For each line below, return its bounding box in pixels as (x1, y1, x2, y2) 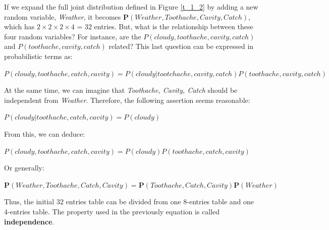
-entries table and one (187, 196, 254, 207)
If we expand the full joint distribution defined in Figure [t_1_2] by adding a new (4, 2, 258, 12)
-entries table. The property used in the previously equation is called (8, 206, 220, 216)
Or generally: (4, 162, 44, 173)
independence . (4, 216, 54, 226)
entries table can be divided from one (66, 196, 181, 207)
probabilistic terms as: (4, 50, 73, 61)
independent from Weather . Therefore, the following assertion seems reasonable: (4, 94, 250, 105)
